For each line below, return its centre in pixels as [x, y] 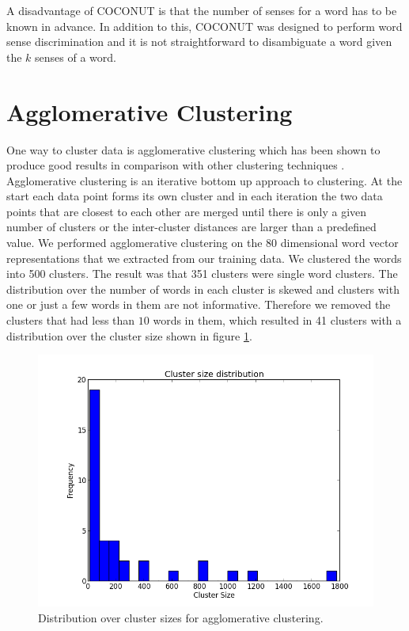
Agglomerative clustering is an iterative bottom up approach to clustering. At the [204, 180]
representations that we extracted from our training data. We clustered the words [204, 258]
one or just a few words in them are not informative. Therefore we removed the [199, 304]
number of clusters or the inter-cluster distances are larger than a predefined [191, 227]
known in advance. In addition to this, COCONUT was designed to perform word [204, 26]
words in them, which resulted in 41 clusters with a [277, 320]
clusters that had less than [71, 320]
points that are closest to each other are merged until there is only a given [187, 211]
